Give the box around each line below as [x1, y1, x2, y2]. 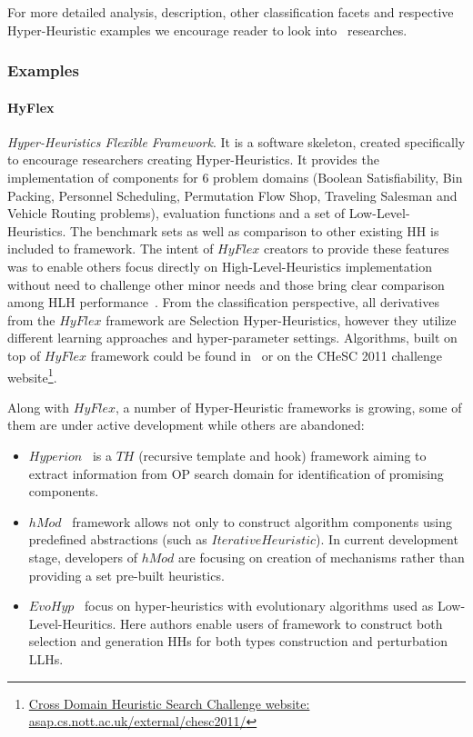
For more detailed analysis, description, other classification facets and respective [7, 3, 454, 21]
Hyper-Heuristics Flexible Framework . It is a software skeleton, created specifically [7, 132, 466, 151]
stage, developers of [28, 547, 137, 566]
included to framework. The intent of [7, 239, 214, 258]
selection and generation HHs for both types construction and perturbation [28, 632, 448, 651]
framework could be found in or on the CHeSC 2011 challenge [90, 345, 443, 364]
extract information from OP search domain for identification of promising [28, 463, 444, 483]
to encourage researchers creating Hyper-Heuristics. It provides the [7, 150, 379, 169]
